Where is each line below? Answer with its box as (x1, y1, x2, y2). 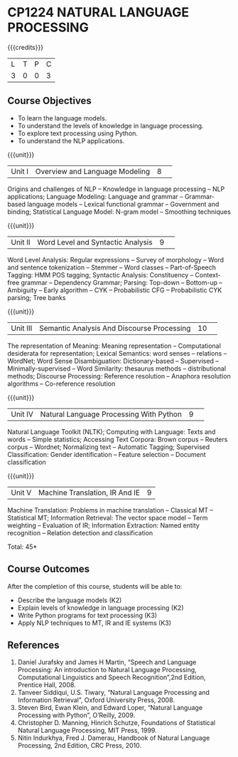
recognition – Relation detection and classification (7, 528, 153, 537)
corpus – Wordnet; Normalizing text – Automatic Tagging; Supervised (7, 443, 210, 451)
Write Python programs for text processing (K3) (17, 611, 158, 619)
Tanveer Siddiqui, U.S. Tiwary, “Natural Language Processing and (17, 689, 210, 697)
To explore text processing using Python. (17, 129, 139, 138)
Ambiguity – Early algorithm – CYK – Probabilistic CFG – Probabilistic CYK (7, 286, 222, 294)
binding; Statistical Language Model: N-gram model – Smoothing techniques (7, 207, 231, 216)
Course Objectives (7, 95, 92, 107)
